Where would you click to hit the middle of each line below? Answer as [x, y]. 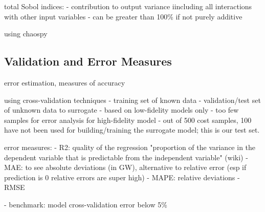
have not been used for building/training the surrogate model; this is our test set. [132, 130]
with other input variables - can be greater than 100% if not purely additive [123, 16]
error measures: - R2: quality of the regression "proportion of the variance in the [130, 147]
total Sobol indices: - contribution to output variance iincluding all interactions [128, 6]
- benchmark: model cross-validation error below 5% [86, 204]
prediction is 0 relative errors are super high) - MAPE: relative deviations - [122, 177]
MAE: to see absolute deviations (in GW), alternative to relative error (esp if [125, 167]
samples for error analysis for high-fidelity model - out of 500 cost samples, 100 [128, 120]
